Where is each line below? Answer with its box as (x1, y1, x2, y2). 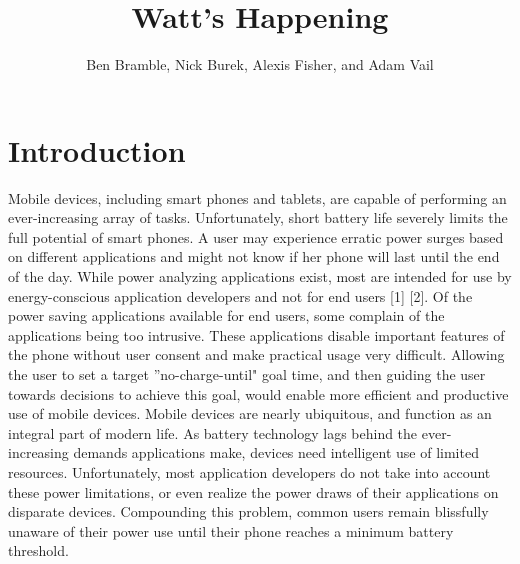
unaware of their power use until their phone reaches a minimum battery (8, 520, 454, 541)
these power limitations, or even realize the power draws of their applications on (8, 481, 499, 502)
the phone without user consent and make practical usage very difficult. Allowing (8, 344, 505, 365)
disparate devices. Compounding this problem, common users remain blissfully (8, 501, 489, 522)
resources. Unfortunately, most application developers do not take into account (8, 461, 491, 482)
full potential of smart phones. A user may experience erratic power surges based (8, 226, 504, 247)
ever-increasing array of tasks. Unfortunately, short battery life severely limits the (8, 207, 508, 228)
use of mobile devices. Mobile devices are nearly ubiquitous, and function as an (8, 403, 492, 424)
